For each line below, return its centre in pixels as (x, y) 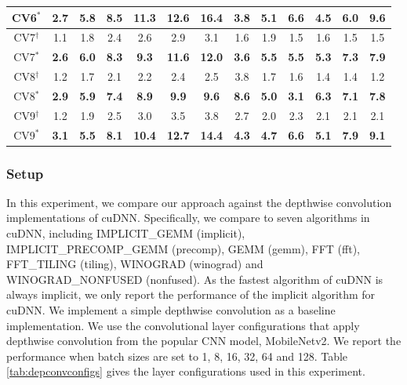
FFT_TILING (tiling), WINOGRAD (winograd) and (135, 264)
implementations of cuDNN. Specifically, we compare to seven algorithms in (188, 218)
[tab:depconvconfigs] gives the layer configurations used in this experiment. (186, 371)
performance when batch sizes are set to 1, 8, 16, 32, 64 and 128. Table (177, 356)
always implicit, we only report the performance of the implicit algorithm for (191, 294)
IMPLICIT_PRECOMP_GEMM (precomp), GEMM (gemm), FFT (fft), (183, 248)
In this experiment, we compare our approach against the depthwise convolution (199, 202)
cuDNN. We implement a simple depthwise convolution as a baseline (171, 310)
